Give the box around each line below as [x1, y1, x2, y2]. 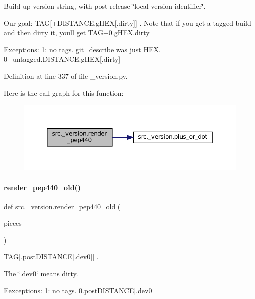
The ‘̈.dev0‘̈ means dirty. [4, 268, 78, 279]
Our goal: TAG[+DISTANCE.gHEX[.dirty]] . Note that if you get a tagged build [4, 17, 251, 28]
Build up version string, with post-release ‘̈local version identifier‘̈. [4, 1, 206, 11]
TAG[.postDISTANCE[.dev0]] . [4, 251, 99, 262]
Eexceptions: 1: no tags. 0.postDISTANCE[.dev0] [4, 285, 154, 295]
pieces [4, 218, 22, 228]
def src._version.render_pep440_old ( [4, 201, 121, 211]
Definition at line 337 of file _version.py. [4, 70, 128, 81]
